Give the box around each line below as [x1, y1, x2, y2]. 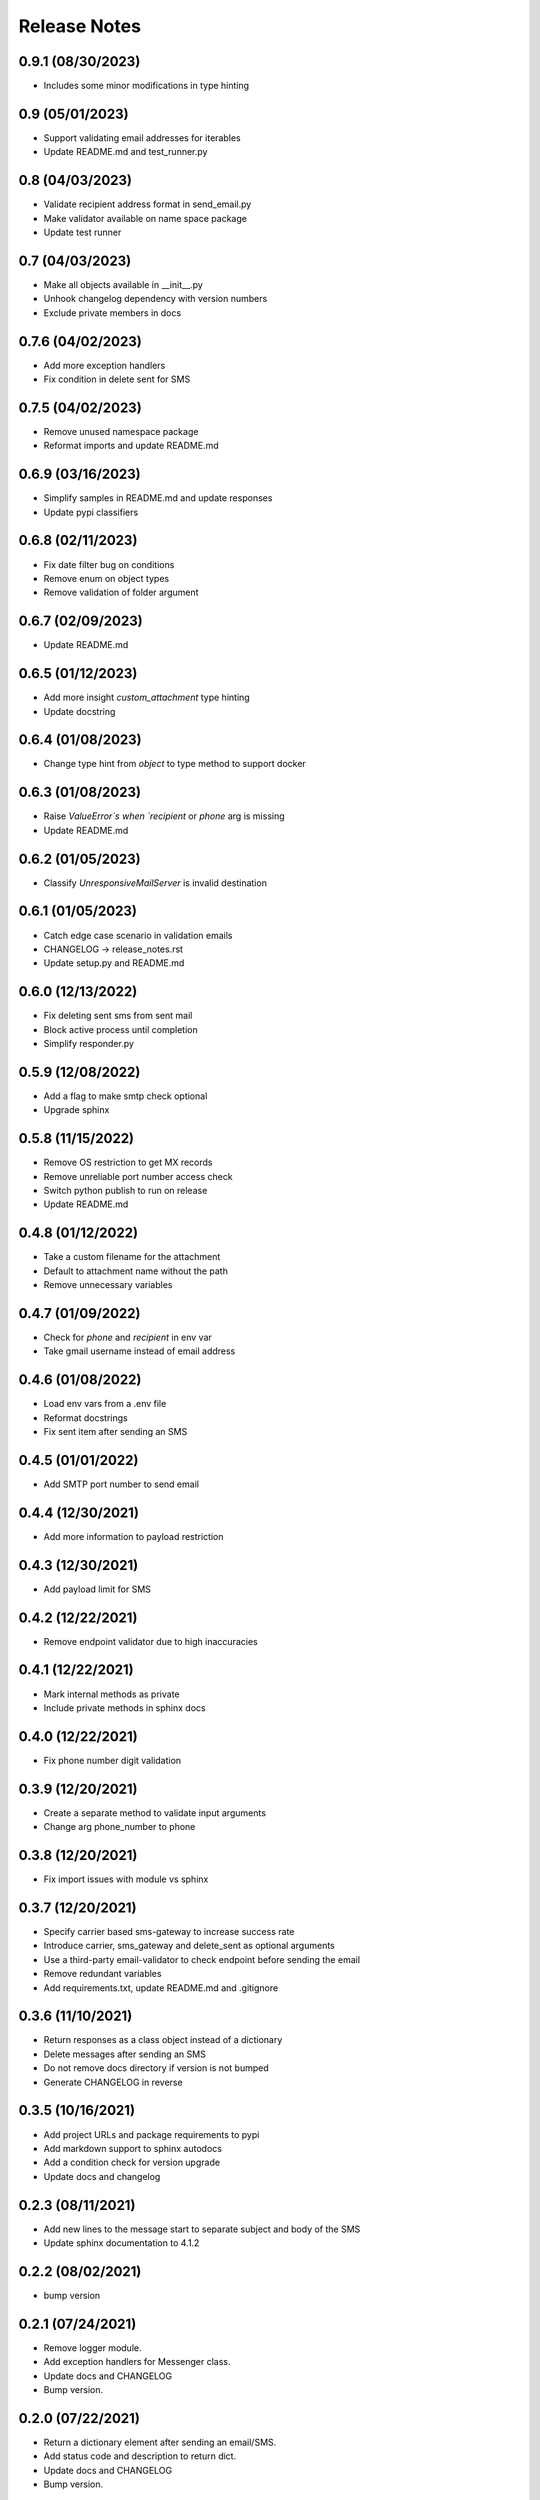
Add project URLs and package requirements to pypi [43, 2128, 260, 2140]
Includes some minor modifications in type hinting [43, 80, 250, 92]
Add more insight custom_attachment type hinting [43, 691, 250, 704]
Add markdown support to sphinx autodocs [43, 2142, 222, 2154]
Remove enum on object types [43, 572, 170, 584]
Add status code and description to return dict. [43, 2450, 237, 2462]
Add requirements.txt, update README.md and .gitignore [43, 1981, 279, 1994]
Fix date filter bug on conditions [43, 558, 175, 570]
